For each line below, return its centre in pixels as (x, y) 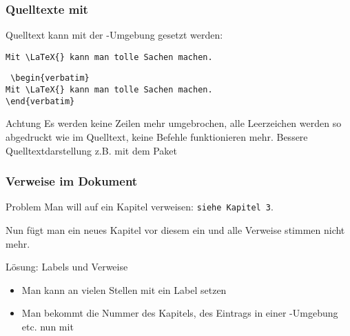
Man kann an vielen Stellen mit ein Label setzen (124, 289)
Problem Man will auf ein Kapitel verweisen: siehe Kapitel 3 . (140, 207)
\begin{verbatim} (50, 78)
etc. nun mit (48, 327)
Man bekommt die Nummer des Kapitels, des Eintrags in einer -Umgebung (180, 313)
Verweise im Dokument (72, 181)
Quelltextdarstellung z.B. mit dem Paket (92, 150)
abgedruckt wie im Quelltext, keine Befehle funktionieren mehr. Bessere (157, 137)
